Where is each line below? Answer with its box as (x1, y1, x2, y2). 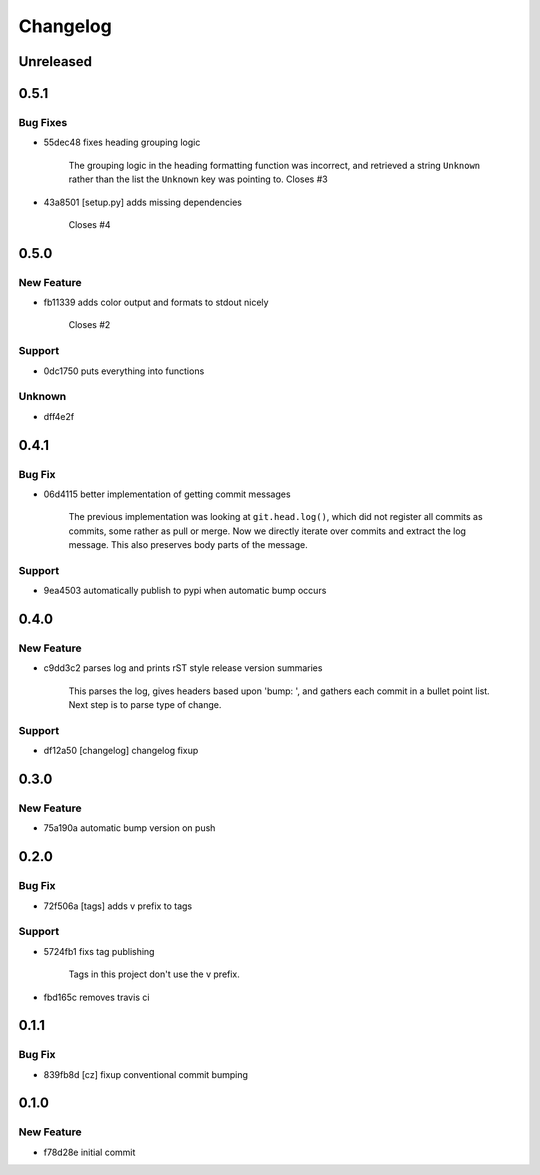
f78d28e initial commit (43, 1146, 136, 1158)
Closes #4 (68, 218, 111, 230)
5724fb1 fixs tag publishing (43, 945, 155, 957)
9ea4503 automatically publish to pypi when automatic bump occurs (43, 585, 327, 597)
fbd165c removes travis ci (43, 991, 150, 1003)
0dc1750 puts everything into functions (43, 365, 205, 377)
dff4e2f (43, 410, 75, 422)
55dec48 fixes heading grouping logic (43, 136, 201, 149)
